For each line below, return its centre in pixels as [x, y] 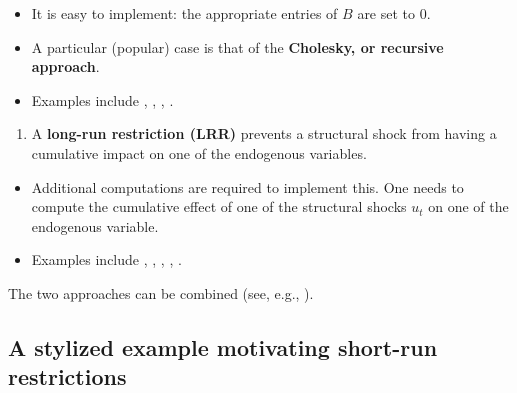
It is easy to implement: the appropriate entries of [184, 13]
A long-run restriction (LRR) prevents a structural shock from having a [264, 133]
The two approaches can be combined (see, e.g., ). [161, 292]
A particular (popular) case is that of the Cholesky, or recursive [237, 46]
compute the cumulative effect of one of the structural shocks [219, 206]
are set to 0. [394, 13]
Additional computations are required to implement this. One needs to [247, 186]
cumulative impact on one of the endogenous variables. [199, 152]
